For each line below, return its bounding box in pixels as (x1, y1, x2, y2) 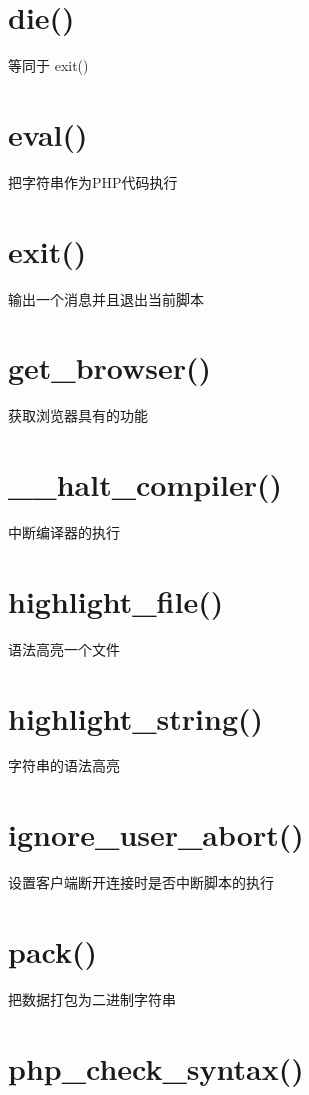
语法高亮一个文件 (8, 638, 120, 659)
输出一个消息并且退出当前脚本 (8, 288, 204, 309)
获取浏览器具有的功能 (8, 405, 148, 426)
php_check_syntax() (8, 1047, 304, 1088)
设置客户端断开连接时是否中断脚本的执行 (8, 872, 274, 893)
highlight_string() (8, 697, 264, 738)
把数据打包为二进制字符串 (8, 988, 176, 1009)
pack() (8, 930, 97, 971)
